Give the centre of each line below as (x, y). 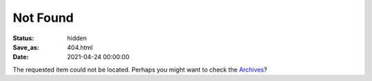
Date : (21, 57)
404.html (80, 47)
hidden (77, 38)
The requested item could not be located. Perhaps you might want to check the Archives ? (140, 69)
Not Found (43, 18)
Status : (23, 38)
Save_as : (26, 47)
